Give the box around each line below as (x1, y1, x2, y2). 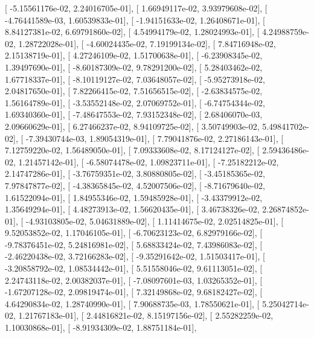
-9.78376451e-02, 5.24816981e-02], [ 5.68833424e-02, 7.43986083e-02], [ (5, 238, 263, 250)
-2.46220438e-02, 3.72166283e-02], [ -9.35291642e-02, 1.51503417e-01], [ (5, 250, 265, 263)
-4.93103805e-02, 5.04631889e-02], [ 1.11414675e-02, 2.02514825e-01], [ (25, 214, 284, 227)
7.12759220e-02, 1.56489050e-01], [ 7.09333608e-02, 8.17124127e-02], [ (5, 144, 260, 156)
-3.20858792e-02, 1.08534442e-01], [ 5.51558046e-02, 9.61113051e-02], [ (5, 262, 263, 275)
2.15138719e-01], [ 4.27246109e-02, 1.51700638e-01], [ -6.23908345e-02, (5, 49, 263, 62)
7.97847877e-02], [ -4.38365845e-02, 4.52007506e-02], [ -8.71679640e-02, (5, 179, 265, 191)
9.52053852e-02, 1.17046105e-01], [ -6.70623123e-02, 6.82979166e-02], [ (5, 226, 263, 239)
